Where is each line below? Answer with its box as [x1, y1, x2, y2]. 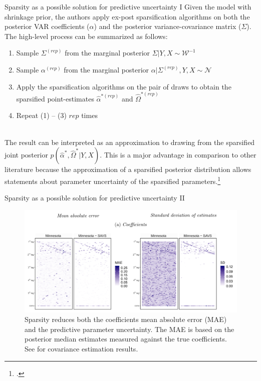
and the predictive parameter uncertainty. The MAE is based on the [25, 323, 234, 334]
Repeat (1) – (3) [16, 110, 67, 120]
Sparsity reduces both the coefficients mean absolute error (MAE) [25, 314, 227, 324]
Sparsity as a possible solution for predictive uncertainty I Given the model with [5, 1, 251, 11]
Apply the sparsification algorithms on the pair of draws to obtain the [16, 81, 231, 91]
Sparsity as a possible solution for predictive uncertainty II [5, 192, 185, 203]
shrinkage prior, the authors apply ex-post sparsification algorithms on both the [5, 11, 250, 21]
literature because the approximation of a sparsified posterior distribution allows [5, 164, 251, 174]
